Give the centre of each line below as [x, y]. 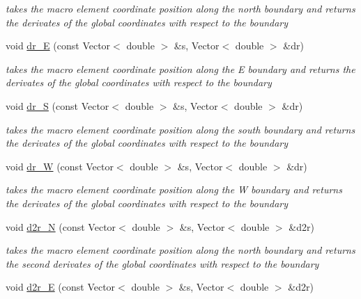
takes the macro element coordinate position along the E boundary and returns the [180, 68]
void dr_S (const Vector [57, 105]
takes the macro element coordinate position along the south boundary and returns [180, 129]
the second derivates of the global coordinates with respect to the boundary [162, 263]
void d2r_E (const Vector [61, 287]
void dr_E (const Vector [58, 46]
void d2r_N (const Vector [61, 226]
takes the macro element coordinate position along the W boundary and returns [174, 189]
